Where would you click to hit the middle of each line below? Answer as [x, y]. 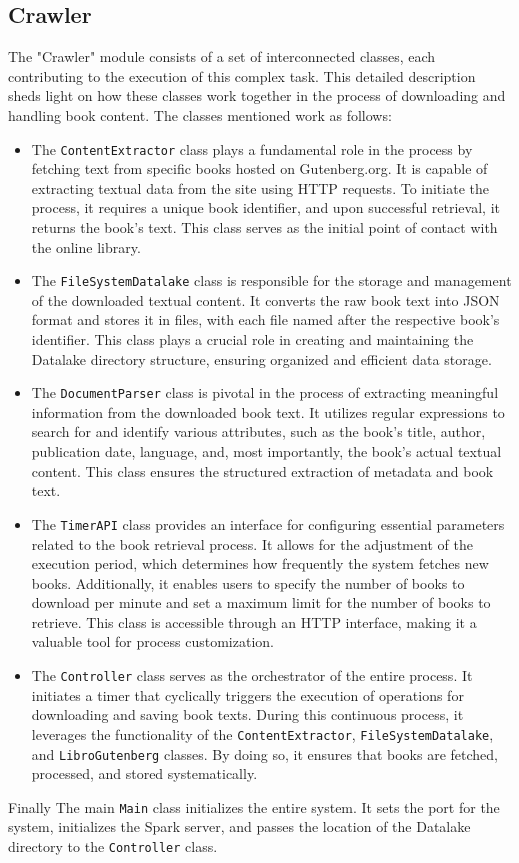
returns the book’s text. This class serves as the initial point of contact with [264, 227]
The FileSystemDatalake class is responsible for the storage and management [271, 280]
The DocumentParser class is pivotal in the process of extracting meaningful [265, 392]
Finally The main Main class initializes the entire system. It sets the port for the [254, 806]
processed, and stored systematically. [144, 773]
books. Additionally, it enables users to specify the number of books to [248, 582]
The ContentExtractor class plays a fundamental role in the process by [252, 148]
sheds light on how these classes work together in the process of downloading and [257, 95]
